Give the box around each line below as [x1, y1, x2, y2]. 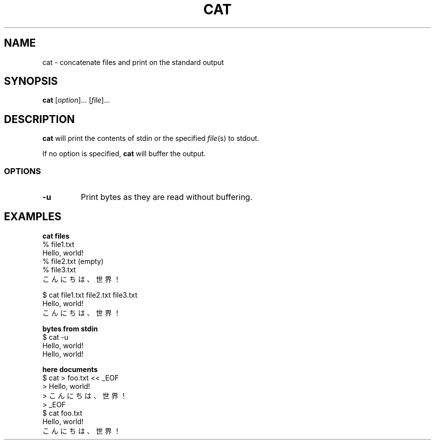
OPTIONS [4, 166, 41, 176]
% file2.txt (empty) [42, 256, 104, 265]
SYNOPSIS [4, 75, 58, 88]
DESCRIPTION [4, 113, 75, 126]
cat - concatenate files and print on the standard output [42, 58, 224, 66]
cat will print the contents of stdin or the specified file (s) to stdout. [42, 134, 259, 143]
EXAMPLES [4, 210, 62, 223]
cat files [42, 231, 70, 240]
